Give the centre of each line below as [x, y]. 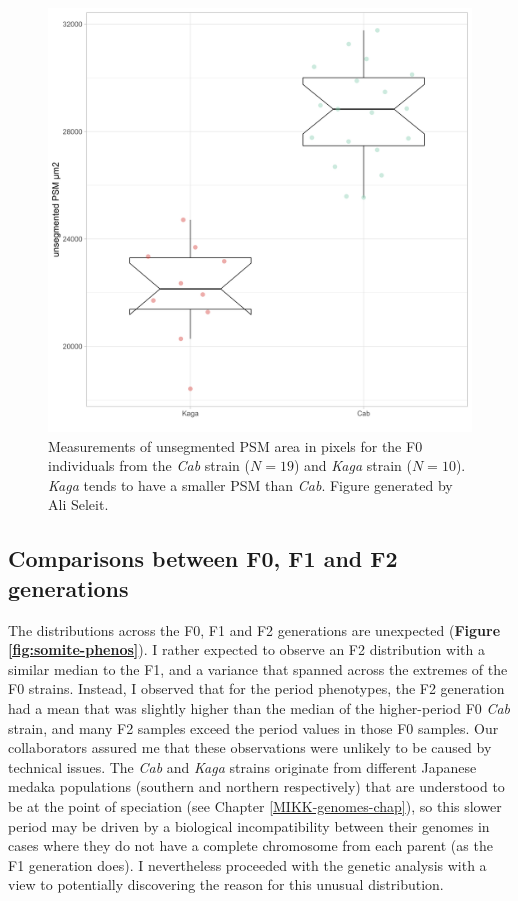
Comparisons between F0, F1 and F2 [203, 558]
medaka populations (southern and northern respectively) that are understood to [256, 786]
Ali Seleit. [78, 504]
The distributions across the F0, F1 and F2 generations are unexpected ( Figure [254, 629]
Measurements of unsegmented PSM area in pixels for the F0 [235, 445]
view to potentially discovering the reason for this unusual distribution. [226, 884]
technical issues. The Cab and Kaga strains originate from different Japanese [242, 766]
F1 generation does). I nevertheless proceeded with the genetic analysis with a [247, 864]
